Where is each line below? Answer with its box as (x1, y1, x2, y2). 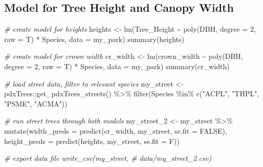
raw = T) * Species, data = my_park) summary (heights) (4, 33, 184, 44)
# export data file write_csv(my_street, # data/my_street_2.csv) (4, 153, 211, 163)
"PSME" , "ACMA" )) (4, 98, 68, 109)
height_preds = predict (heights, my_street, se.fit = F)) (4, 135, 180, 146)
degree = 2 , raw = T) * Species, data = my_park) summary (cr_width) (4, 60, 230, 71)
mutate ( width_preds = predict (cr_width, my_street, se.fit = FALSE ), (4, 125, 227, 136)
